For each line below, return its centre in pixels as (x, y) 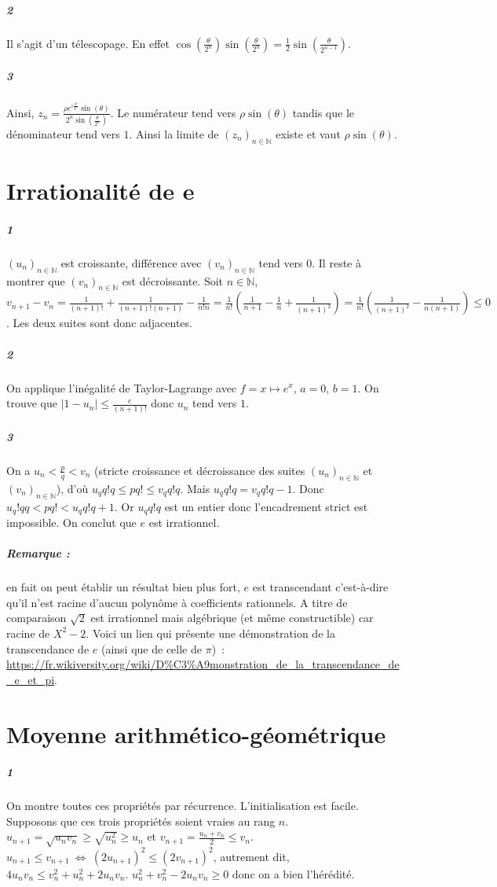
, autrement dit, (251, 856)
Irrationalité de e (100, 190)
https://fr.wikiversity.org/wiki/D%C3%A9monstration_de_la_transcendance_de (203, 664)
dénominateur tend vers (63, 134)
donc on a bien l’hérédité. (293, 873)
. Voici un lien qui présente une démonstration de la (210, 633)
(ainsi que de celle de (151, 648)
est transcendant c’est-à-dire (320, 587)
